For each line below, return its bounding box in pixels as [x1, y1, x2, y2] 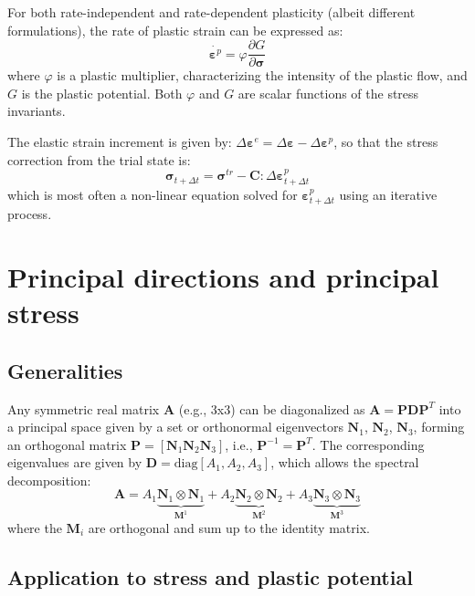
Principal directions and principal [7, 257, 439, 295]
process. [7, 204, 52, 224]
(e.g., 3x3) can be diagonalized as [178, 399, 365, 418]
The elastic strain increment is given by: [7, 132, 232, 152]
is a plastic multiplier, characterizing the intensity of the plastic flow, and [57, 66, 468, 85]
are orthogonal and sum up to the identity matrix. [88, 518, 370, 537]
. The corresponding [311, 434, 425, 454]
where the [7, 518, 62, 537]
